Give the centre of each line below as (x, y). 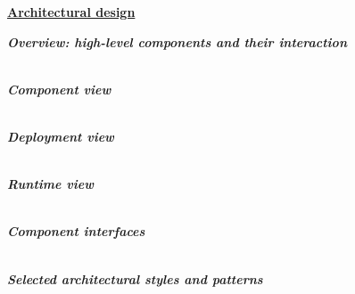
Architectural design (71, 12)
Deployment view (61, 136)
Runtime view (50, 184)
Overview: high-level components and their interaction (177, 41)
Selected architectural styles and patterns (135, 278)
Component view (59, 89)
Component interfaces (76, 231)
